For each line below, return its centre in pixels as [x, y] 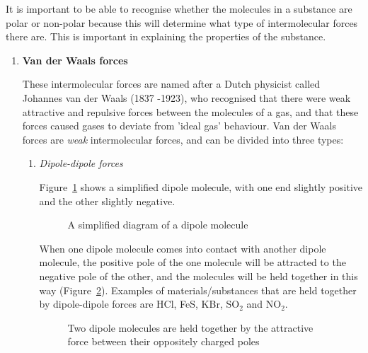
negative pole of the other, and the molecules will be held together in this [199, 276]
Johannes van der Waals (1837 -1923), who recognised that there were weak [186, 97]
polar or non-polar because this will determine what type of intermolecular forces [182, 22]
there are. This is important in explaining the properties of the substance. [166, 36]
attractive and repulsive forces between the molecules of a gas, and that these [190, 111]
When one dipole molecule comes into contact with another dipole [183, 248]
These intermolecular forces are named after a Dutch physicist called [171, 84]
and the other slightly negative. [107, 201]
